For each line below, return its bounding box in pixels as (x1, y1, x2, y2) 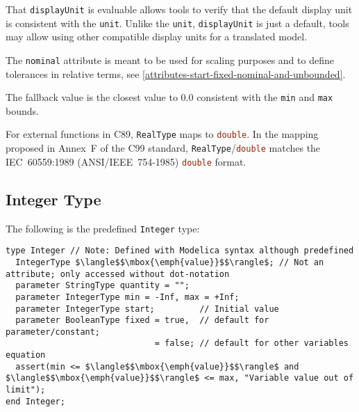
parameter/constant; (6, 326, 101, 337)
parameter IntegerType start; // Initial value (15, 303, 279, 314)
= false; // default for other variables (154, 338, 349, 349)
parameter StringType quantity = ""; (15, 280, 190, 291)
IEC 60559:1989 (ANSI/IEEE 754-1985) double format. (6, 154, 247, 168)
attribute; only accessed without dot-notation (6, 269, 230, 279)
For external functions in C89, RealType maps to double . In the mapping (6, 127, 319, 141)
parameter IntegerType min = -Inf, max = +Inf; (15, 292, 240, 302)
